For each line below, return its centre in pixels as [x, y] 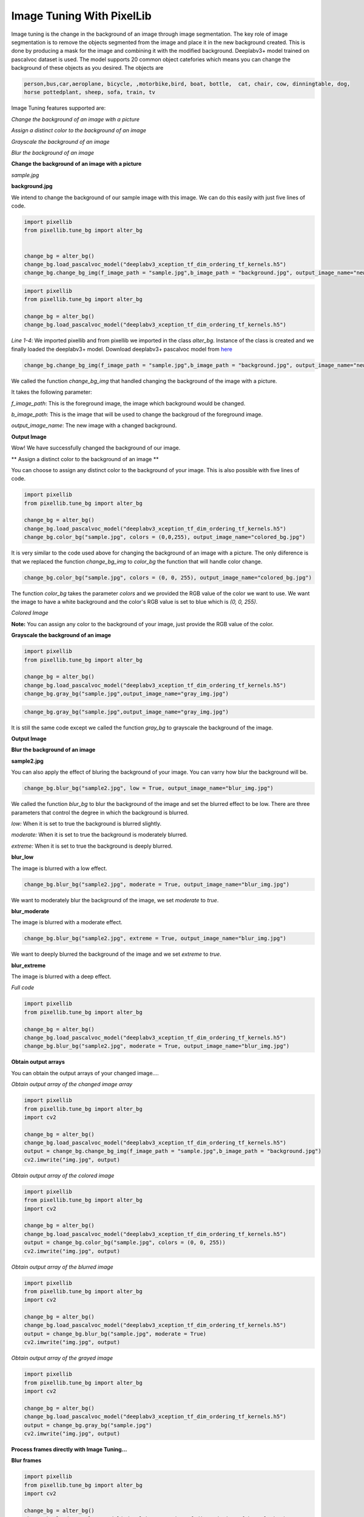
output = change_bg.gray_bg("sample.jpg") [88, 1425]
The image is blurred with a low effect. [59, 868]
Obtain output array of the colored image [63, 1175]
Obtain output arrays [38, 1062]
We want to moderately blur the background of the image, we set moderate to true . [115, 900]
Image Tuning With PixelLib [81, 16]
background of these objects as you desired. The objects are [87, 68]
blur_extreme [29, 965]
